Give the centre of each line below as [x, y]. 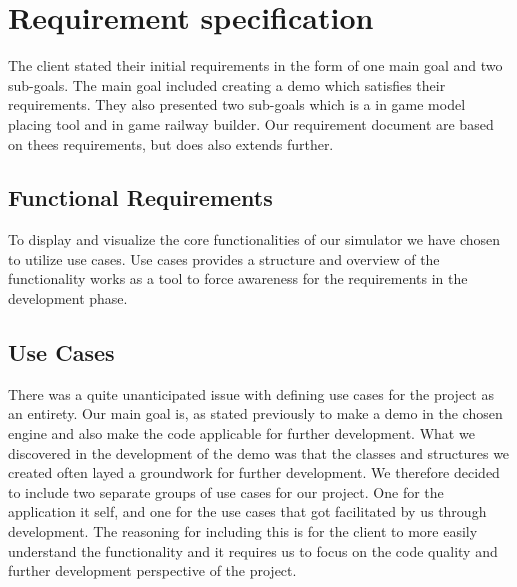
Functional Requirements [140, 197]
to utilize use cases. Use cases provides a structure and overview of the [224, 258]
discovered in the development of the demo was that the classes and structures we [259, 452]
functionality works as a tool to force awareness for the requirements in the [238, 278]
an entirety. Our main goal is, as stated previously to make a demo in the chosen [255, 413]
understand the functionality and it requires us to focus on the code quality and [253, 550]
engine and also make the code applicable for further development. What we [241, 433]
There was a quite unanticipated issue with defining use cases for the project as [251, 393]
